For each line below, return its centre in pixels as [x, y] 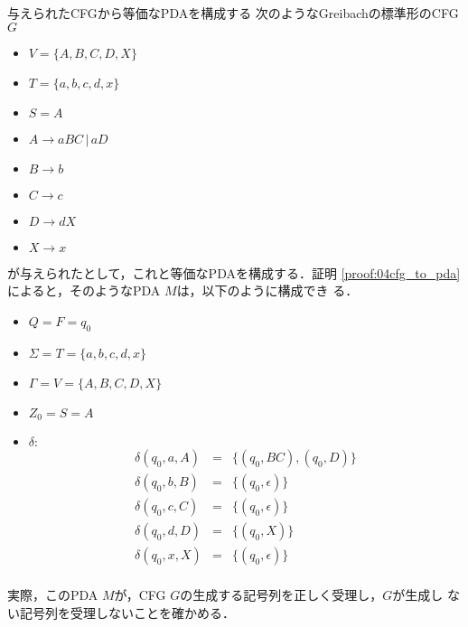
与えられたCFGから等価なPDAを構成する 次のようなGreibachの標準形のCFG [233, 13]
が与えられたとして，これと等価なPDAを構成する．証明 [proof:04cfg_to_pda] [234, 272]
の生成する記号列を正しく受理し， [281, 595]
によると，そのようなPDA [84, 290]
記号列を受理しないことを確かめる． [127, 612]
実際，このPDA [53, 595]
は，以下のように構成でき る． [267, 290]
